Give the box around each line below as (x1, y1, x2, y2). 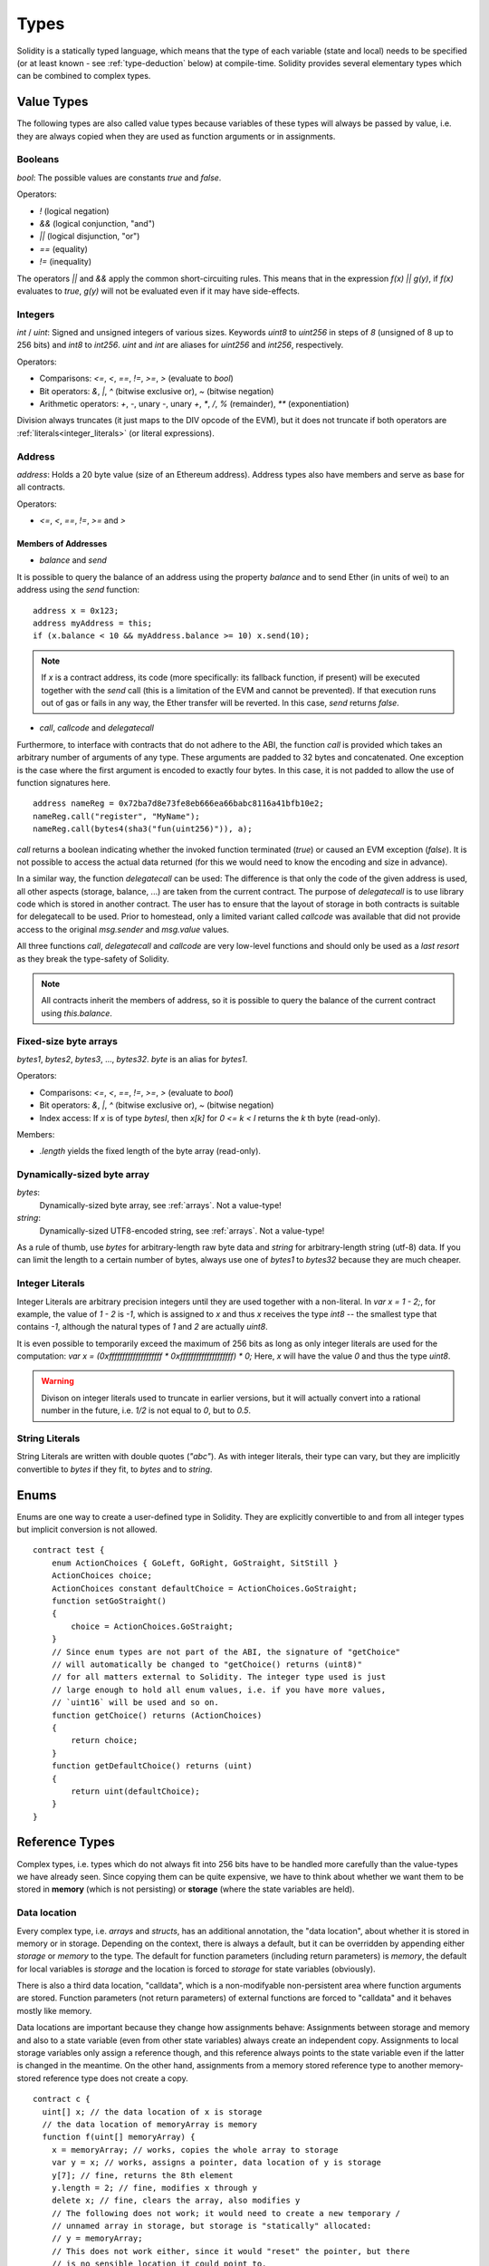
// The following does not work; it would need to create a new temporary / (51, 2208, 401, 2218)
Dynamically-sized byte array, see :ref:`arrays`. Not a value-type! (39, 1199, 283, 1210)
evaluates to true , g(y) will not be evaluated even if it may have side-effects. (16, 286, 301, 296)
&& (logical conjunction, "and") (39, 218, 156, 228)
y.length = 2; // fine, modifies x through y (51, 2183, 258, 2193)
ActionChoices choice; (51, 1571, 153, 1581)
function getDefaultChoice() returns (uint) (51, 1761, 253, 1771)
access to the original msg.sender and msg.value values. (16, 924, 230, 934)
